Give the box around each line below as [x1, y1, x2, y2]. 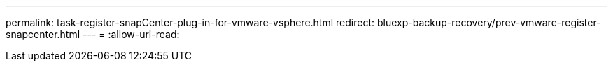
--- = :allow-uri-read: [83, 28, 180, 40]
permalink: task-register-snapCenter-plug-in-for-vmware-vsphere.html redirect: [6, 17, 374, 28]
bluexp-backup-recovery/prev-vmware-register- [376, 17, 601, 28]
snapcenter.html [6, 28, 80, 40]
